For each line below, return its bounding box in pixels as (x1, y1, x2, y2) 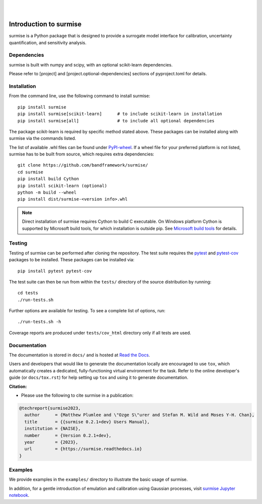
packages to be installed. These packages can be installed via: (9, 257, 134, 263)
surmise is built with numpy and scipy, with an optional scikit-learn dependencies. (9, 62, 173, 67)
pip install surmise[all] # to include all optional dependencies (17, 118, 215, 123)
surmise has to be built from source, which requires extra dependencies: (9, 151, 155, 157)
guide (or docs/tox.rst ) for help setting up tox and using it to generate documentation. (9, 374, 189, 381)
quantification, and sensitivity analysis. (9, 39, 87, 46)
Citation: (9, 384, 27, 389)
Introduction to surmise (9, 20, 82, 29)
